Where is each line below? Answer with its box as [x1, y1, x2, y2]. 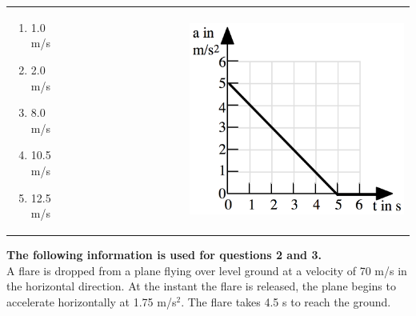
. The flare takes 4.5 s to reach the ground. [181, 293, 391, 310]
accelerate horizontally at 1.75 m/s [6, 293, 177, 310]
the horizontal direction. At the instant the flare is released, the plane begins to [6, 278, 396, 294]
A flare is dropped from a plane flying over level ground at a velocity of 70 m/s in [6, 262, 407, 278]
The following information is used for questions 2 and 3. [6, 246, 322, 263]
